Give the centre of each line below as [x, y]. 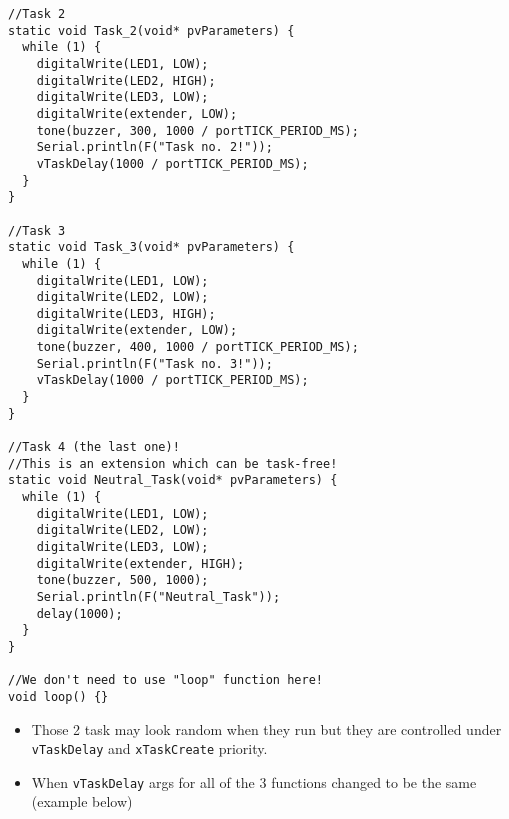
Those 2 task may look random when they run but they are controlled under [266, 728]
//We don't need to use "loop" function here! [165, 680]
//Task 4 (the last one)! [94, 447]
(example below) [82, 801]
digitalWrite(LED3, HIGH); [126, 313]
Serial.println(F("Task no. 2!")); [154, 147]
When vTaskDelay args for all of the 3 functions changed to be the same [254, 781]
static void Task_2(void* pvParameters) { [151, 30]
